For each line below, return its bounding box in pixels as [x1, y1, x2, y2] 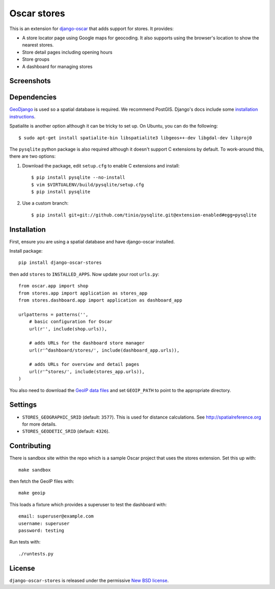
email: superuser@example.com [18, 513, 94, 519]
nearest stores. [22, 42, 54, 48]
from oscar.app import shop [18, 283, 89, 289]
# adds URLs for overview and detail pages [29, 361, 140, 367]
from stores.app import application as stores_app [18, 290, 148, 296]
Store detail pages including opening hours [22, 49, 113, 55]
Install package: [9, 248, 43, 254]
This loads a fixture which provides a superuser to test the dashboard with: [9, 501, 167, 507]
